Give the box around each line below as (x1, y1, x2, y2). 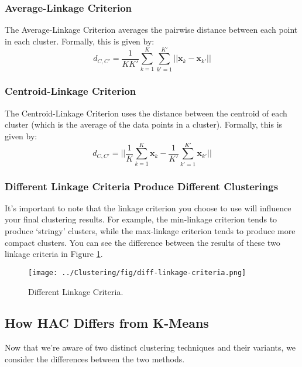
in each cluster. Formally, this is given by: (5, 35, 155, 47)
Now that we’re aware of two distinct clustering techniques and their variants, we (5, 341, 296, 354)
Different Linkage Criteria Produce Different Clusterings (5, 179, 279, 193)
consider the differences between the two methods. (5, 352, 185, 365)
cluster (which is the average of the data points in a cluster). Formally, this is (5, 118, 283, 131)
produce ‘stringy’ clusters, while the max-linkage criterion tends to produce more (5, 225, 296, 237)
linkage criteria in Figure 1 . (5, 248, 103, 260)
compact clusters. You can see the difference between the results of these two (5, 236, 280, 248)
